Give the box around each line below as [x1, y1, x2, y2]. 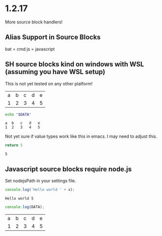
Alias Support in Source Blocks [5, 33, 101, 41]
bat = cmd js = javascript [5, 46, 55, 52]
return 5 [5, 143, 23, 148]
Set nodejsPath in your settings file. [5, 178, 76, 184]
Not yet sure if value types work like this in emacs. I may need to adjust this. [5, 133, 158, 139]
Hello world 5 [5, 196, 34, 201]
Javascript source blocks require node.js [5, 165, 132, 173]
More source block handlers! [5, 19, 63, 25]
